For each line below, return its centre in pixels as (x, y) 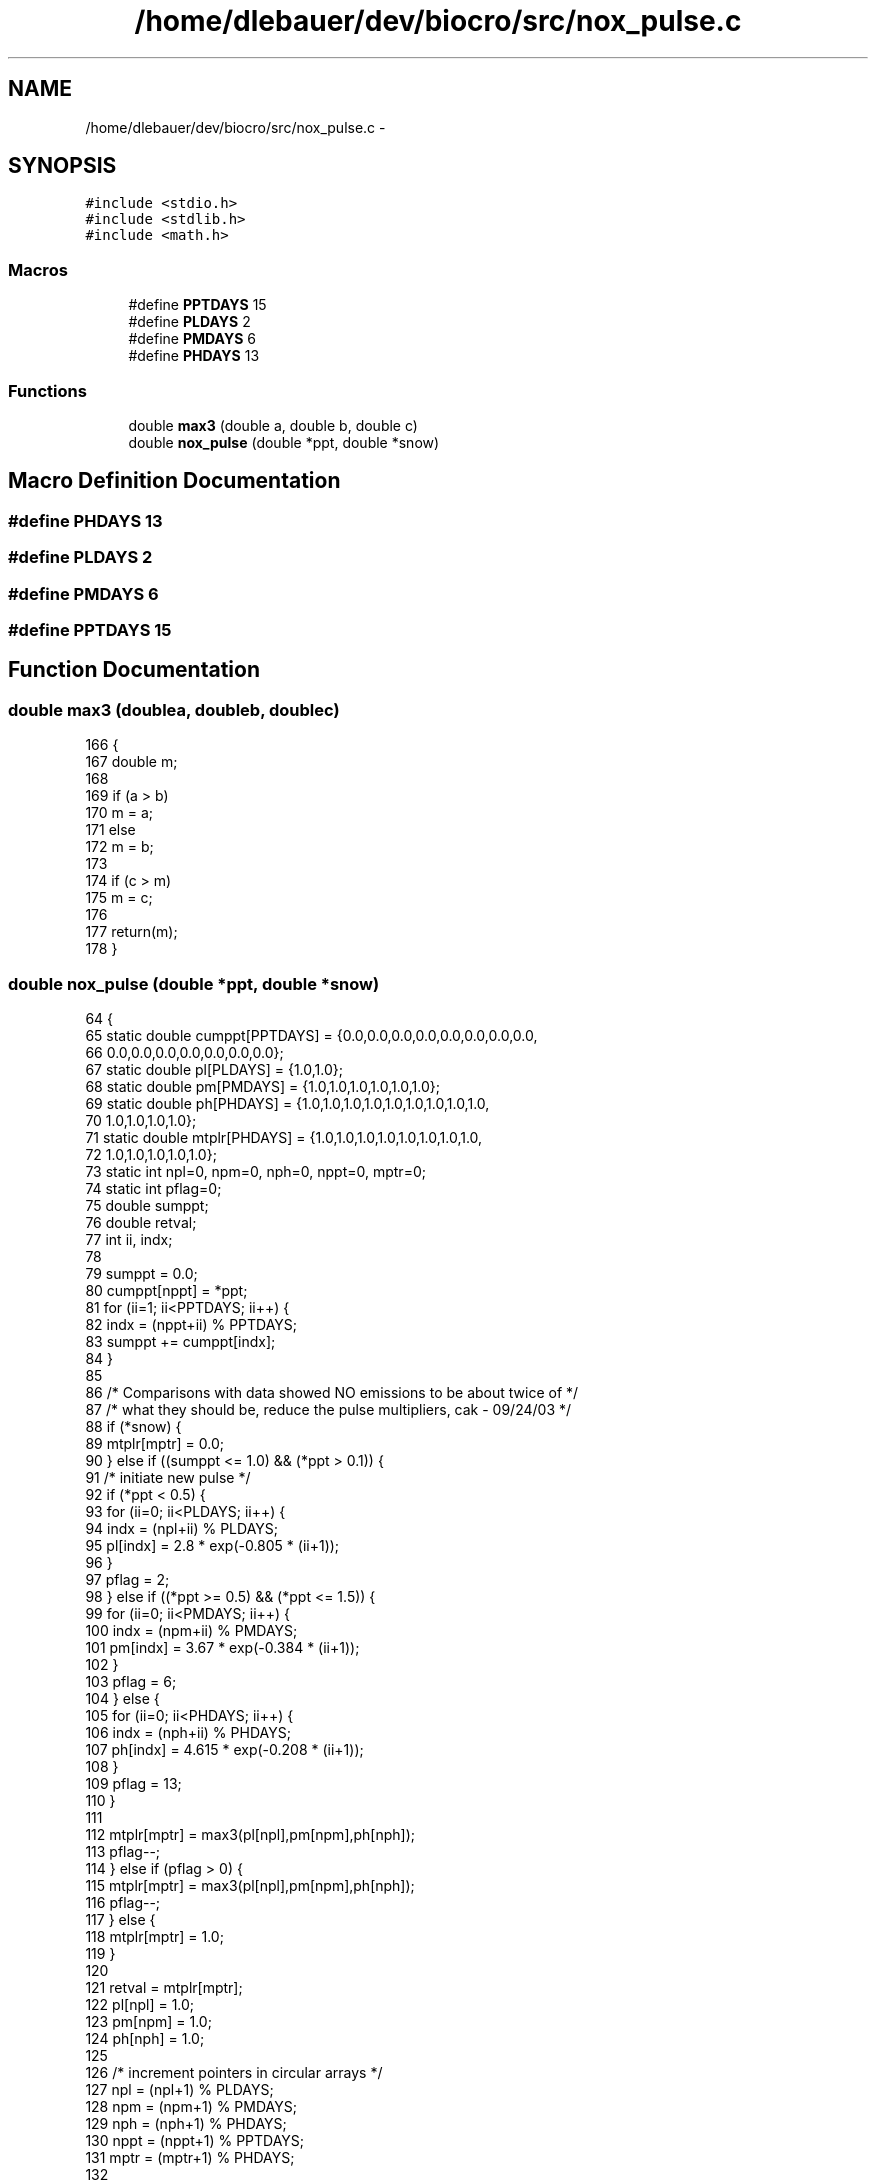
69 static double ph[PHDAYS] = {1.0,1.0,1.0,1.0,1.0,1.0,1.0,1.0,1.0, (287, 1103)
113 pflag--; (123, 1851)
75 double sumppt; (147, 1205)
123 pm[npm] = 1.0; (148, 2021)
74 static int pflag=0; (153, 1188)
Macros (38, 269)
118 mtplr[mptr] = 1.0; (154, 1936)
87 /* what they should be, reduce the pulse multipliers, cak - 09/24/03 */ (328, 1409)
